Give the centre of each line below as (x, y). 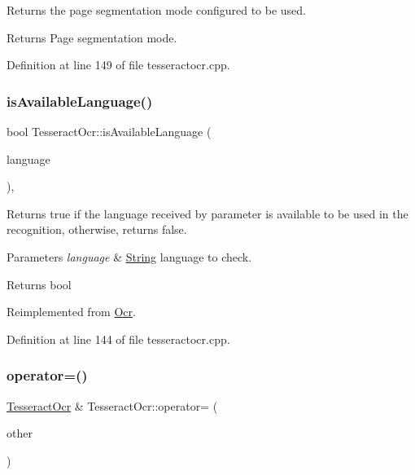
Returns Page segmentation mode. (92, 37)
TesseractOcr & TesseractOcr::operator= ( (112, 405)
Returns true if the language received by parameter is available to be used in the (207, 213)
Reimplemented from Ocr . (71, 312)
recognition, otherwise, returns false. (97, 229)
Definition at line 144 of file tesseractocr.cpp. (118, 339)
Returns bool (39, 284)
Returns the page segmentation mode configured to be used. (156, 10)
